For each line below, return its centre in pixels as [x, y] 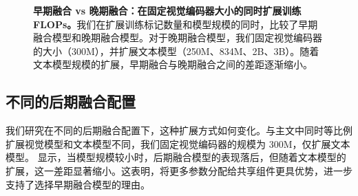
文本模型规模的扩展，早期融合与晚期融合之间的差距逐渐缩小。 [173, 64]
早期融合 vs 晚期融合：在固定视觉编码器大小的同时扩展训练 [167, 10]
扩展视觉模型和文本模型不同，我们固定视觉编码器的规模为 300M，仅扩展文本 [178, 143]
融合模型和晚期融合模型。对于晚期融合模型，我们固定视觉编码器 [178, 37]
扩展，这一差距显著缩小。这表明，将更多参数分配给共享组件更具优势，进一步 [179, 170]
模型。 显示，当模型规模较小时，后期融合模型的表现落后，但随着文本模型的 [176, 157]
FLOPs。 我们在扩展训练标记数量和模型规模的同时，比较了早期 [176, 24]
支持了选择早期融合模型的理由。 [78, 184]
